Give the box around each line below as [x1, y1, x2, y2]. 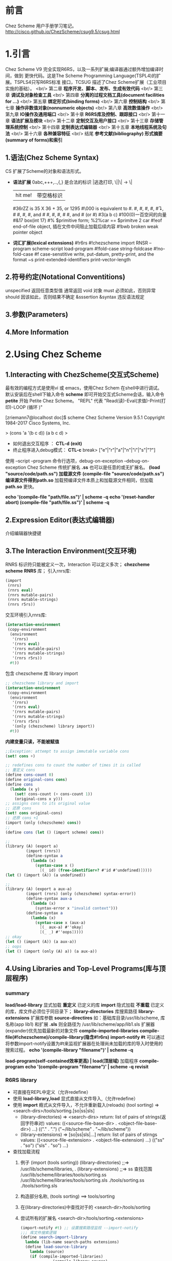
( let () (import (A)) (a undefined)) [5, 873, 86, 878]
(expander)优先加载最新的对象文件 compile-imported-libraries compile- [5, 1027, 160, 1034]
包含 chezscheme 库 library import [5, 670, 78, 677]
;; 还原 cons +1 [5, 815, 38, 821]
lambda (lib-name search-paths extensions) [25, 1239, 119, 1245]
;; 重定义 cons [5, 768, 35, 773]
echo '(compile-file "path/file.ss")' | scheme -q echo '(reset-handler [5, 494, 155, 500]
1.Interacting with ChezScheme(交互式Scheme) [5, 370, 159, 379]
